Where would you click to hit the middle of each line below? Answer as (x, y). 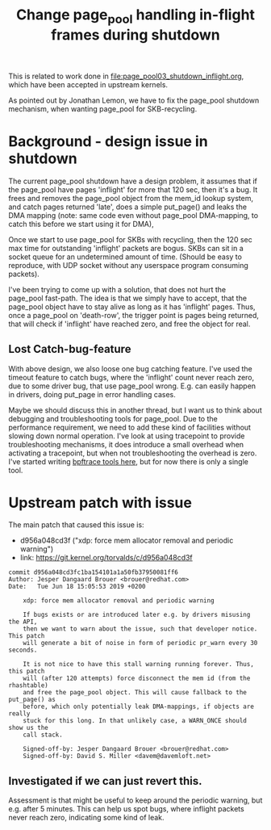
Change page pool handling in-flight (135, 16)
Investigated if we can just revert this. (105, 781)
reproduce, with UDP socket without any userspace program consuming (128, 265)
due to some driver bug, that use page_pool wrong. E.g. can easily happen (132, 386)
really (19, 714)
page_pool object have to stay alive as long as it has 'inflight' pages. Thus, (132, 306)
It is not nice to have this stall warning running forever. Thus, (138, 664)
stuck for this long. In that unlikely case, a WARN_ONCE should (135, 721)
